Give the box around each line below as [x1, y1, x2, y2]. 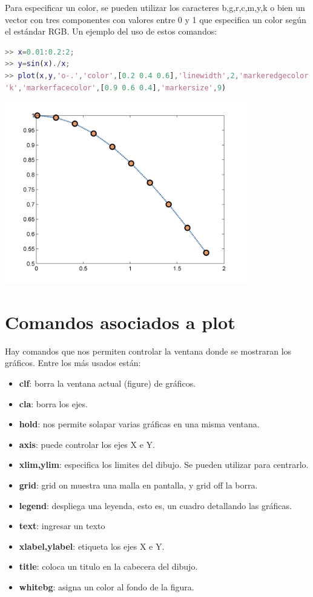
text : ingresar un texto [19, 519, 105, 532]
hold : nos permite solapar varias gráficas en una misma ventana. [19, 418, 260, 430]
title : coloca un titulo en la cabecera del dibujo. [19, 560, 198, 573]
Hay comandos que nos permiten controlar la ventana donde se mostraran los [5, 344, 292, 357]
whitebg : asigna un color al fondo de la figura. [19, 581, 194, 593]
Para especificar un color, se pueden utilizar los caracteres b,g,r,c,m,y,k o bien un [5, 1, 305, 13]
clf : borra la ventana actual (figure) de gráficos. [19, 377, 196, 390]
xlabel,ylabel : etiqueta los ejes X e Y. [19, 539, 165, 552]
